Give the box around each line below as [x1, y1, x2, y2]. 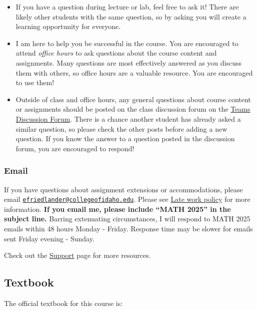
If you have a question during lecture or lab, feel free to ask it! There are [15, 2, 239, 12]
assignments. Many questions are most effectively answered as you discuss [15, 57, 241, 68]
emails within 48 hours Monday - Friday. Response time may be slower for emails [4, 223, 253, 233]
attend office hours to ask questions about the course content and [15, 48, 217, 58]
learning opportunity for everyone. [15, 21, 121, 32]
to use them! [15, 77, 54, 88]
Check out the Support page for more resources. [4, 250, 151, 260]
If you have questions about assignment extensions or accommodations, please [4, 184, 243, 194]
